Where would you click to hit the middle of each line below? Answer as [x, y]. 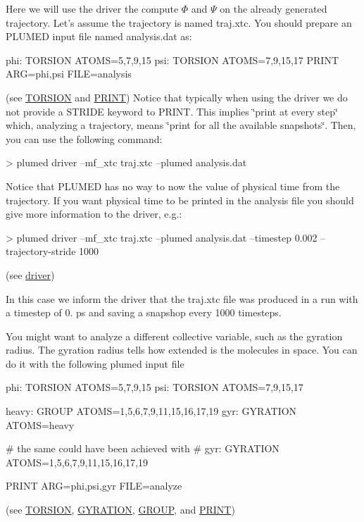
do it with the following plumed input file [95, 363]
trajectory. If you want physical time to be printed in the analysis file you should [180, 200]
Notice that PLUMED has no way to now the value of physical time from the [173, 186]
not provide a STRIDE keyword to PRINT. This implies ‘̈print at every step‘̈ [172, 111]
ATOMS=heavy [40, 424]
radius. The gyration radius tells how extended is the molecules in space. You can [182, 350]
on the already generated [274, 8]
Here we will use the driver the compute [92, 8]
